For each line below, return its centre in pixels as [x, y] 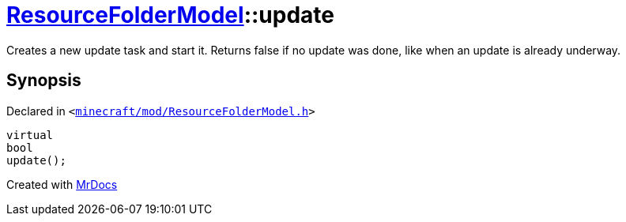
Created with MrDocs [62, 184]
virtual [30, 135]
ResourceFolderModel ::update [170, 15]
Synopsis [44, 81]
